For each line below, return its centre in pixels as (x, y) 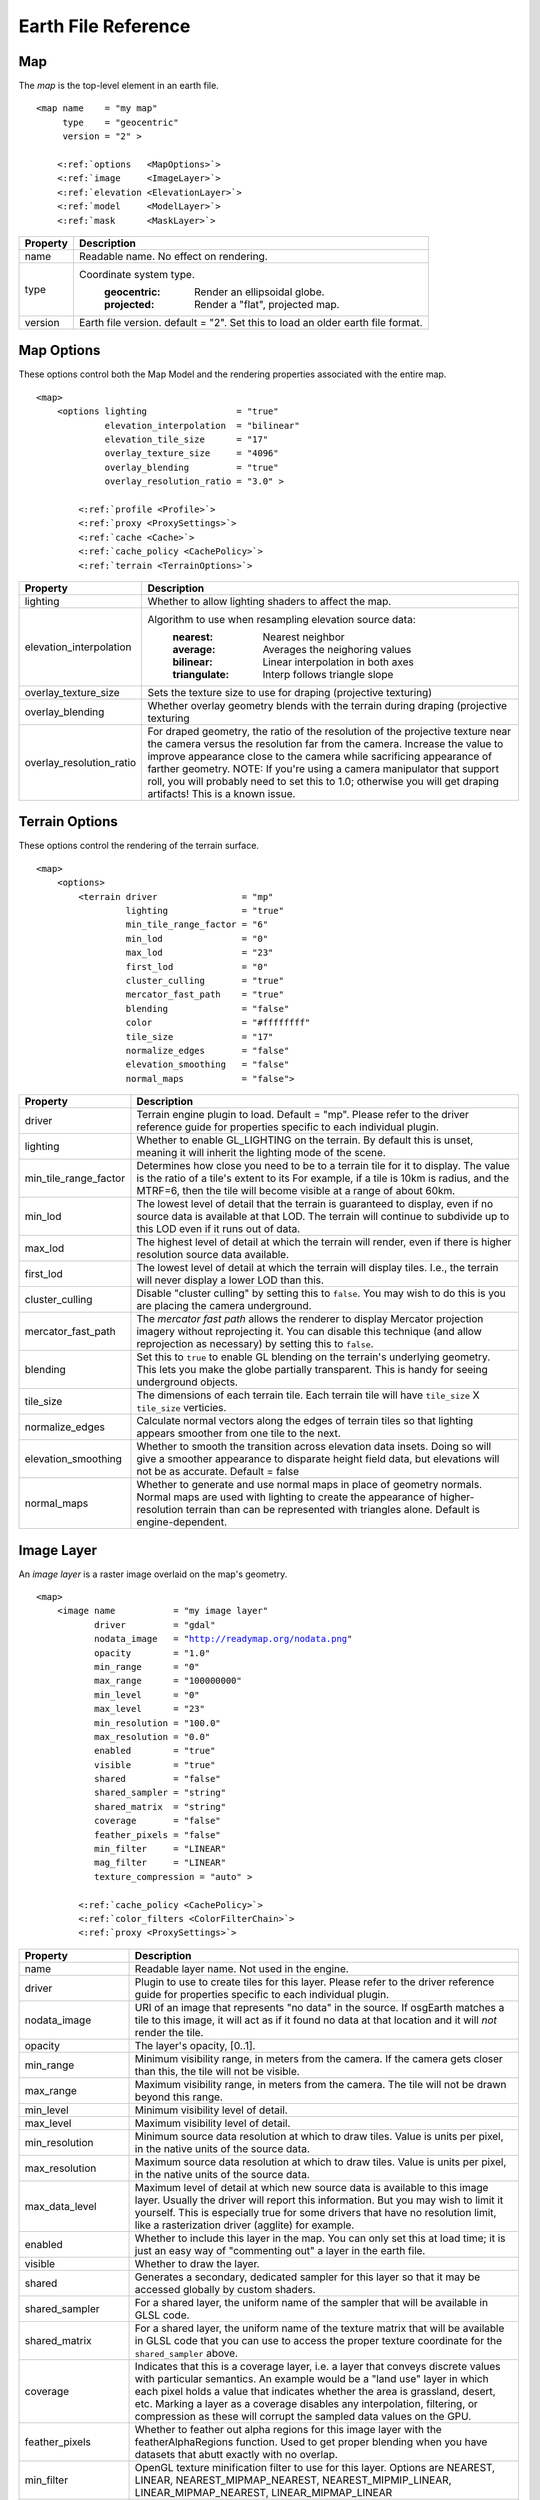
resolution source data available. (213, 1255)
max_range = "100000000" (167, 1681)
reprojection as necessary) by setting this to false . (255, 1344)
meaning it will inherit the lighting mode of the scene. (261, 1153)
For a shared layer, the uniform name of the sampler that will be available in (311, 2302)
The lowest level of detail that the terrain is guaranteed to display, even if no (315, 1204)
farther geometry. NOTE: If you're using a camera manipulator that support (323, 768)
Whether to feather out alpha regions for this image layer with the (288, 2429)
